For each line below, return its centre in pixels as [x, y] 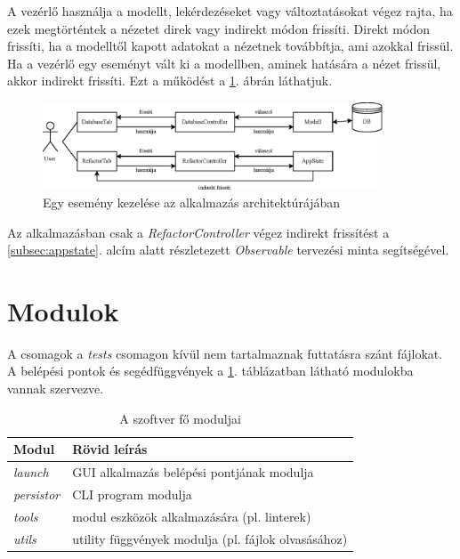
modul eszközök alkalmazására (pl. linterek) [192, 516]
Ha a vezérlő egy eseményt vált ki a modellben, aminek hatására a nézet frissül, [224, 63]
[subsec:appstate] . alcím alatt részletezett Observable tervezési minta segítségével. [228, 250]
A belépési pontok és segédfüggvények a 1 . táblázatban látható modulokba [210, 371]
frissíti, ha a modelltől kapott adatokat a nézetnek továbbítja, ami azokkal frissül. [230, 46]
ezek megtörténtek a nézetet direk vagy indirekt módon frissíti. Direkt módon [218, 28]
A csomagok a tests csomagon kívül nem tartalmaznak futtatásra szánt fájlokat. [225, 353]
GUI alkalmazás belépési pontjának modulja [193, 472]
